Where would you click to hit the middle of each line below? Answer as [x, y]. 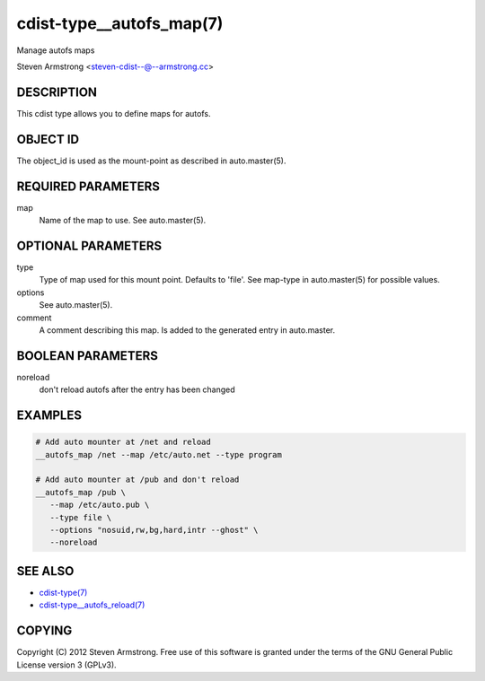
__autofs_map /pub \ [80, 492]
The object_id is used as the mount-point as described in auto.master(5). [151, 161]
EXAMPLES [49, 416]
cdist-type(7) [63, 592]
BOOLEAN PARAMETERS [88, 356]
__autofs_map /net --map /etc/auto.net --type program [159, 454]
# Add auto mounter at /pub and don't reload [137, 480]
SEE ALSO [45, 571]
